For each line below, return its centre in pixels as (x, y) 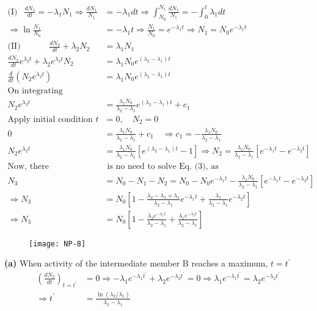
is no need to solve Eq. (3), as (163, 166)
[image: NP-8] (57, 244)
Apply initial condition (50, 120)
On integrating (35, 91)
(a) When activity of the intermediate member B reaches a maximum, (136, 263)
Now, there (28, 166)
